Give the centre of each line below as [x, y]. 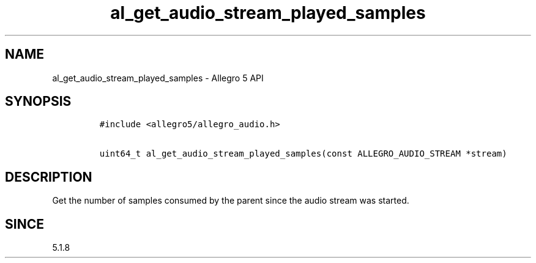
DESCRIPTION [49, 177]
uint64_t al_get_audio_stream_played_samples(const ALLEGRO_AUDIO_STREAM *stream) [303, 154]
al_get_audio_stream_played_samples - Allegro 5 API [158, 78]
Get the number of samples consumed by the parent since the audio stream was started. [231, 201]
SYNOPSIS [38, 102]
